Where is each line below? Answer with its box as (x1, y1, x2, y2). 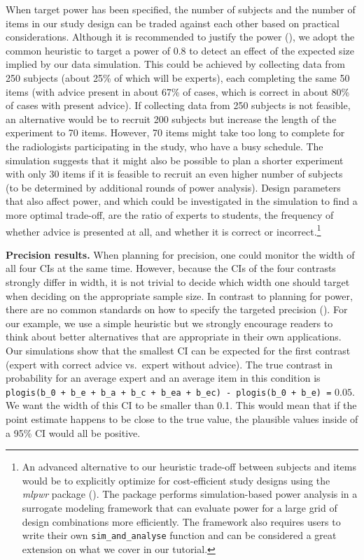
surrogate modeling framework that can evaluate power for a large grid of (22, 500, 337, 515)
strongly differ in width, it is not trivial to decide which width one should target (6, 274, 350, 289)
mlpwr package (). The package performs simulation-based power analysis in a (22, 487, 358, 501)
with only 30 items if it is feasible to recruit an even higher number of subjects (6, 166, 343, 181)
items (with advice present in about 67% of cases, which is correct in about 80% (6, 84, 350, 99)
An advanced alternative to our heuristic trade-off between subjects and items (22, 459, 357, 474)
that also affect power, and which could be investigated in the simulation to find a (6, 194, 358, 208)
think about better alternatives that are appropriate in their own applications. (6, 329, 342, 344)
